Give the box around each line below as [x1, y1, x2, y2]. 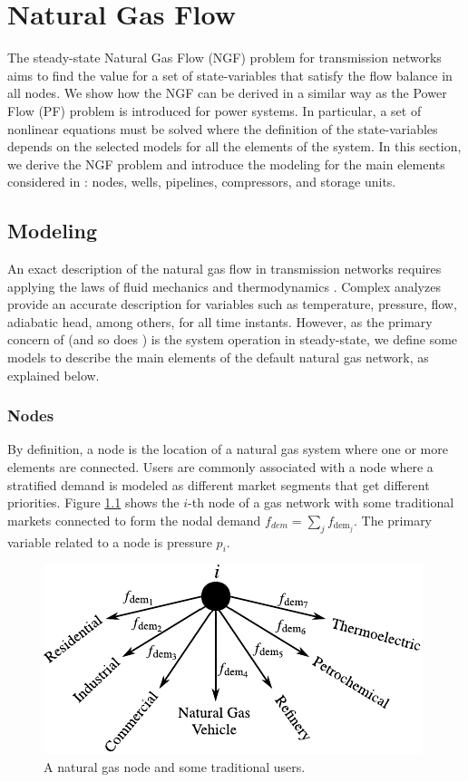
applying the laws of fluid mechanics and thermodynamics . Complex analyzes [7, 276, 441, 295]
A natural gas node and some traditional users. [44, 758, 306, 777]
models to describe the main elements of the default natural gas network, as [7, 348, 429, 367]
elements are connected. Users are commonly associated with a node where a [7, 458, 434, 477]
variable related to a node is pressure [7, 532, 212, 551]
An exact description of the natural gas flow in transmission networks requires [7, 259, 442, 278]
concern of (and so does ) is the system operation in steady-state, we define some [7, 330, 458, 349]
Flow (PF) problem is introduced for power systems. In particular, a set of [7, 101, 422, 120]
